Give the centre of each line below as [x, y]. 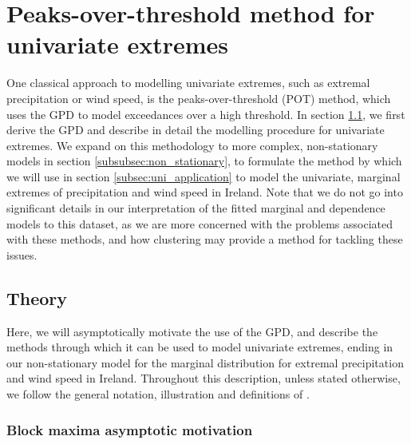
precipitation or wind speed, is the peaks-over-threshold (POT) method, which [199, 98]
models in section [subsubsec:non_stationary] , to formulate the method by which [204, 161]
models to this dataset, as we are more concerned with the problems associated [200, 223]
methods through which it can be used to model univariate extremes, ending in [200, 347]
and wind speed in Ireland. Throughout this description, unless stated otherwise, [204, 378]
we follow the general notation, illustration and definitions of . [158, 394]
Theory [37, 297]
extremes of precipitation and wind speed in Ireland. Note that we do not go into [205, 192]
